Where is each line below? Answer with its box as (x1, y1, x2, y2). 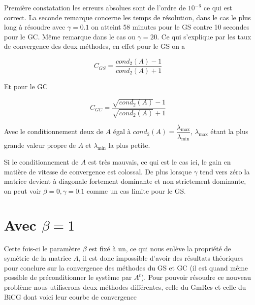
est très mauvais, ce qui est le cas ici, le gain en (88, 157, 231, 167)
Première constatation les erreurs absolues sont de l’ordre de (4, 2, 186, 12)
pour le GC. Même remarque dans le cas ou (4, 31, 135, 41)
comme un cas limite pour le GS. (87, 185, 186, 196)
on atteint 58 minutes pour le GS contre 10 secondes (91, 22, 250, 32)
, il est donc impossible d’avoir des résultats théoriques (78, 253, 244, 263)
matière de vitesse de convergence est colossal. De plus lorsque (4, 166, 192, 176)
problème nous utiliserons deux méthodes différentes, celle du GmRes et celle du (4, 281, 246, 292)
